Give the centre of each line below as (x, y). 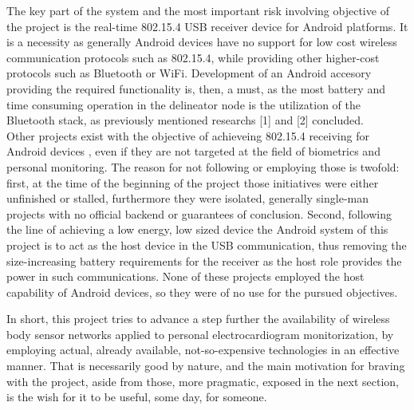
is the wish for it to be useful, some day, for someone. (137, 397)
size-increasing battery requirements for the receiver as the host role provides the (204, 260)
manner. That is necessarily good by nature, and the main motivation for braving (206, 366)
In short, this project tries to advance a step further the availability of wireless (198, 319)
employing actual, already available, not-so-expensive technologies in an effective (203, 350)
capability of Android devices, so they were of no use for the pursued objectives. (202, 292)
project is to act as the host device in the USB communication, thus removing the (207, 244)
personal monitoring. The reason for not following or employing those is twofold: (203, 166)
